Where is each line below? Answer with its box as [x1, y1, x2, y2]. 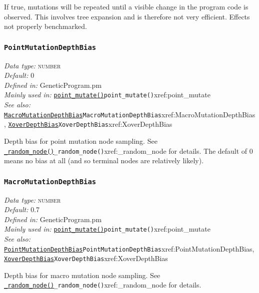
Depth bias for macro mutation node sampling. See [4, 270, 160, 280]
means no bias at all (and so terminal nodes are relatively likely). [4, 155, 204, 166]
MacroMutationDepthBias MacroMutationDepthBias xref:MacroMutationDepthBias [4, 109, 255, 119]
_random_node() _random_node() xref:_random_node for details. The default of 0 [4, 145, 253, 156]
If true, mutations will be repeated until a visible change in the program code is [4, 1, 248, 11]
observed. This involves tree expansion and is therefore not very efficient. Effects [4, 11, 250, 21]
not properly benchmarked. [4, 21, 87, 31]
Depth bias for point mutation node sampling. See [4, 135, 157, 146]
